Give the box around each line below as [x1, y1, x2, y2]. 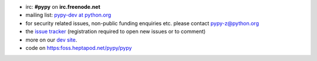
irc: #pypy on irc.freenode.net [25, 4, 101, 10]
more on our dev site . [25, 36, 77, 43]
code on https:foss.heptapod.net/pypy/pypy [25, 44, 132, 51]
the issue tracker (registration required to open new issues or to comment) [25, 28, 206, 35]
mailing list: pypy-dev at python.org [25, 12, 112, 19]
